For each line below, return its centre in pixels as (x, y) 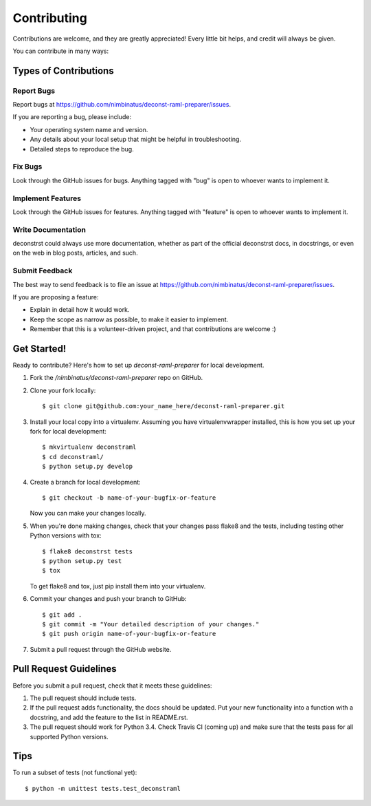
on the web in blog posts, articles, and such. (75, 253)
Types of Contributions (63, 71)
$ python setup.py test (82, 561)
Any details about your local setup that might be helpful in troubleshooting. (136, 139)
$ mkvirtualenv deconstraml (89, 447)
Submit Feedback (43, 271)
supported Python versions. (69, 736)
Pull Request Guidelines (65, 669)
